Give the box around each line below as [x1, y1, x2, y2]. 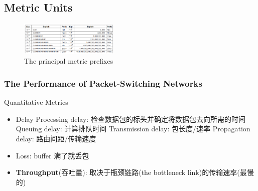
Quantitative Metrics [4, 97, 68, 107]
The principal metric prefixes [24, 56, 113, 66]
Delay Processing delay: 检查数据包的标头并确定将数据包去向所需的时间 [16, 113, 245, 124]
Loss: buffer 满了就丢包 [16, 150, 89, 160]
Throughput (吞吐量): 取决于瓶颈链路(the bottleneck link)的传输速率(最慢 [16, 167, 254, 177]
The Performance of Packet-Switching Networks [4, 77, 202, 89]
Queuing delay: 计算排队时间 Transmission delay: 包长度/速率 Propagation [16, 123, 250, 134]
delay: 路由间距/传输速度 [16, 133, 96, 143]
